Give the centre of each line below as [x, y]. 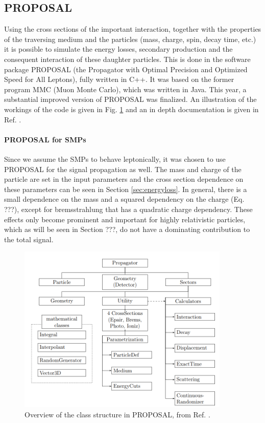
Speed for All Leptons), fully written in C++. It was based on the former [119, 79]
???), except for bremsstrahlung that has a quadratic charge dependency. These [128, 209]
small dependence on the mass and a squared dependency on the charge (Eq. [124, 199]
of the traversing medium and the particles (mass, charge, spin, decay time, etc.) [130, 39]
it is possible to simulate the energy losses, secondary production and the [118, 49]
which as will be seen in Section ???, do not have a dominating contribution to [127, 229]
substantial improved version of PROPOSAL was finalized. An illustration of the [130, 99]
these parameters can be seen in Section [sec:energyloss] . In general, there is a [126, 189]
